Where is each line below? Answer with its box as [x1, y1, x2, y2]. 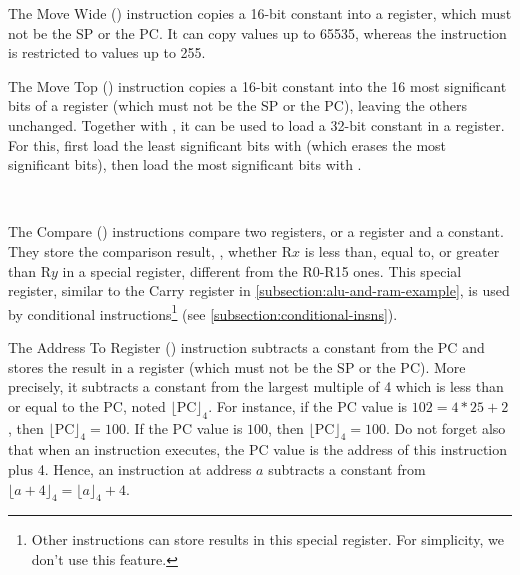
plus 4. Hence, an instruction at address [8, 458, 252, 479]
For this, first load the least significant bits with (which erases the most [8, 134, 447, 155]
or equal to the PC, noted [8, 395, 166, 416]
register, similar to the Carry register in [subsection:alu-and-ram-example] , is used [8, 280, 510, 301]
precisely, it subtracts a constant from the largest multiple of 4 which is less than [8, 376, 504, 397]
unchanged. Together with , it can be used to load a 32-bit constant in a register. [8, 114, 505, 135]
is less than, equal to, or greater [304, 240, 500, 261]
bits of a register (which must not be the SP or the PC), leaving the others [8, 95, 467, 116]
